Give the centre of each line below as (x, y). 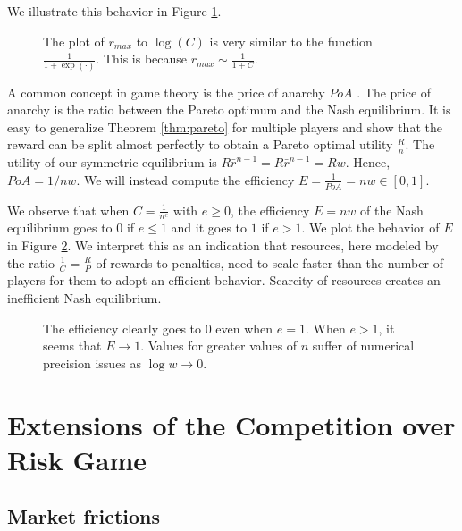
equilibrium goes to (60, 228)
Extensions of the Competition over (231, 424)
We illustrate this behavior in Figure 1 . (114, 11)
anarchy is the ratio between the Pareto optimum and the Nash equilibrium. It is (229, 110)
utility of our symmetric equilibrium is (112, 162)
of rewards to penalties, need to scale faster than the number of (269, 262)
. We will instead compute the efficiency (185, 179)
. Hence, (368, 162)
